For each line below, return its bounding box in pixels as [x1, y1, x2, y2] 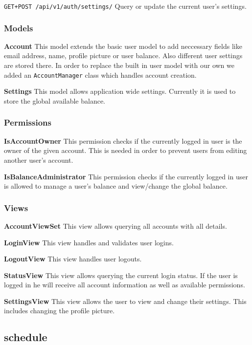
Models [4, 22, 33, 34]
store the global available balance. [4, 95, 106, 106]
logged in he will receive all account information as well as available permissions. [4, 280, 245, 290]
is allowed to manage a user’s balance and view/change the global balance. [4, 181, 228, 191]
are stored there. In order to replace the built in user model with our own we [4, 60, 235, 70]
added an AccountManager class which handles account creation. [4, 69, 197, 80]
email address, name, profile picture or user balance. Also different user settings [4, 50, 243, 61]
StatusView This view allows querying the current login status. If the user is [4, 270, 238, 280]
